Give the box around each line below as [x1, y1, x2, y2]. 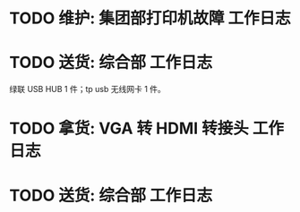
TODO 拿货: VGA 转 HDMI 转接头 [9, 118, 249, 139]
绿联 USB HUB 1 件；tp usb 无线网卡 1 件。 [9, 84, 166, 95]
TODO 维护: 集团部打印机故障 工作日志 [9, 8, 291, 29]
